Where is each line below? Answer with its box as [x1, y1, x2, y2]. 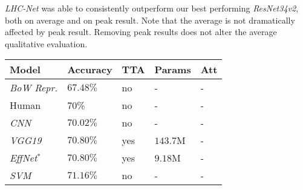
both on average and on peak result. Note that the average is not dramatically [5, 13, 295, 26]
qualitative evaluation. [5, 37, 88, 50]
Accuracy [67, 62, 112, 77]
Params [154, 62, 191, 77]
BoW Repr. [10, 80, 58, 95]
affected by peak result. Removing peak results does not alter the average [5, 25, 277, 38]
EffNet [10, 151, 37, 165]
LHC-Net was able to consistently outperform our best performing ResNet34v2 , [5, 2, 299, 14]
